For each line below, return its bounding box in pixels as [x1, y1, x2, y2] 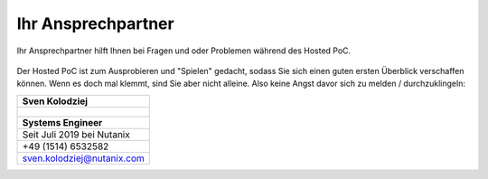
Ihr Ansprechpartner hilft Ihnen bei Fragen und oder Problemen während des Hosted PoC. [16, 45, 352, 56]
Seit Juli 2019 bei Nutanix [22, 127, 130, 140]
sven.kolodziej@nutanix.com [22, 152, 145, 165]
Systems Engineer [22, 116, 103, 128]
